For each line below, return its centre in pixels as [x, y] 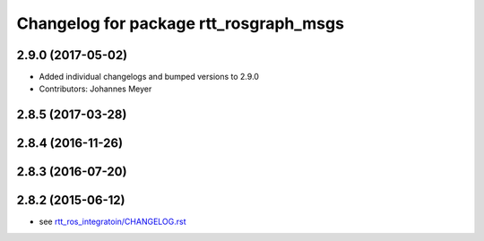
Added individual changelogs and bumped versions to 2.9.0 [149, 77]
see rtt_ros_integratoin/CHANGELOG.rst [113, 222]
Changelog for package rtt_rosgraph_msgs [181, 23]
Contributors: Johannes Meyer [95, 89]
